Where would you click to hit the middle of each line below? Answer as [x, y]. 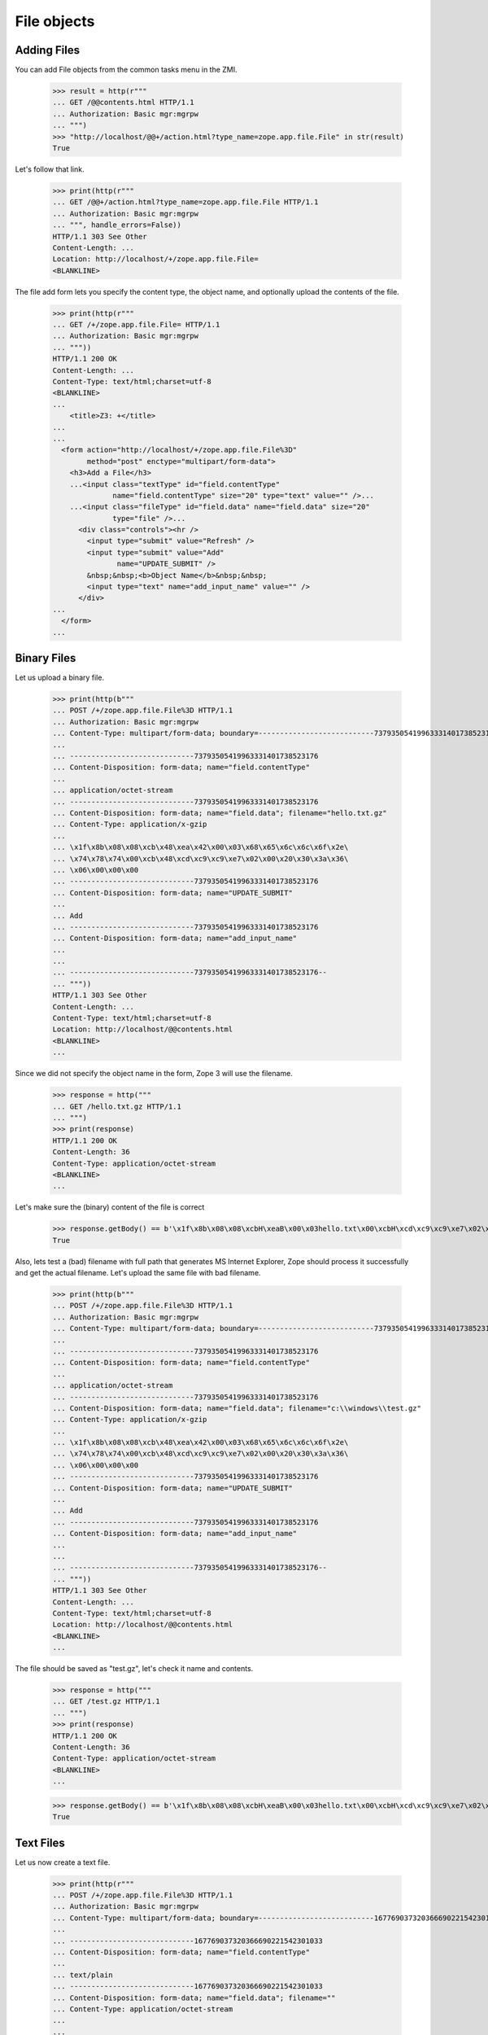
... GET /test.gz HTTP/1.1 [106, 1702]
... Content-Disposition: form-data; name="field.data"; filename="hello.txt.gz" [220, 813]
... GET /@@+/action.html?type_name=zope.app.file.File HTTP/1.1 [185, 202]
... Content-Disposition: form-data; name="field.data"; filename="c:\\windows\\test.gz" [237, 1408]
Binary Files [46, 658]
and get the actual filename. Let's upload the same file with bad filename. [138, 1273]
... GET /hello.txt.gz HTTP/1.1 [117, 1106]
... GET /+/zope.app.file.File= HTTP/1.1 [136, 325]
